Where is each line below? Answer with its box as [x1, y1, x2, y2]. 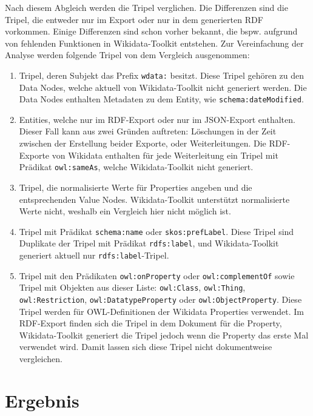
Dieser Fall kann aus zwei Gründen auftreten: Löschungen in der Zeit [19, 125, 277, 137]
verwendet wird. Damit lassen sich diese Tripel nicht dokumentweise [19, 340, 272, 353]
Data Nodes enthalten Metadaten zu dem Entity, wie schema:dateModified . [19, 93, 304, 105]
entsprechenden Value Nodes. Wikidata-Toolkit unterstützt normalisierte [19, 193, 290, 205]
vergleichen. [19, 352, 63, 365]
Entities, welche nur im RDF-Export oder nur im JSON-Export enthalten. [19, 113, 295, 125]
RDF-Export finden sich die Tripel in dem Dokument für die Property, [19, 317, 282, 329]
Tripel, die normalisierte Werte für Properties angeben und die [19, 180, 252, 193]
